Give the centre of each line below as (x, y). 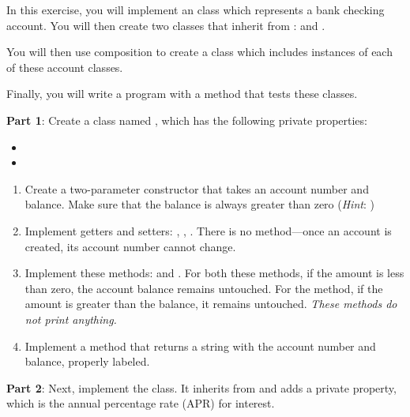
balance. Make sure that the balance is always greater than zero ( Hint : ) (199, 204)
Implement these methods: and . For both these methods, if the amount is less (214, 273)
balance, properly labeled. (87, 361)
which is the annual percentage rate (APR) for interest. (141, 403)
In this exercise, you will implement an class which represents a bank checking (196, 9)
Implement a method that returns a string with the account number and (200, 346)
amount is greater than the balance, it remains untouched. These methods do (211, 304)
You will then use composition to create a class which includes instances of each (199, 52)
